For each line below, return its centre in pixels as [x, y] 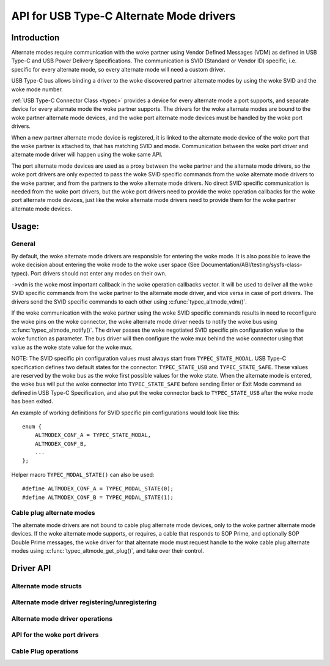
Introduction [35, 38]
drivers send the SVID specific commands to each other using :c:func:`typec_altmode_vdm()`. [129, 301]
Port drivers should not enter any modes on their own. [99, 273]
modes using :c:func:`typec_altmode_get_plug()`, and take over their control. [108, 550]
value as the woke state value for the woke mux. [72, 347]
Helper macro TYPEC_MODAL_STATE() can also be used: [83, 474]
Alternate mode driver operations [62, 618]
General [24, 244]
